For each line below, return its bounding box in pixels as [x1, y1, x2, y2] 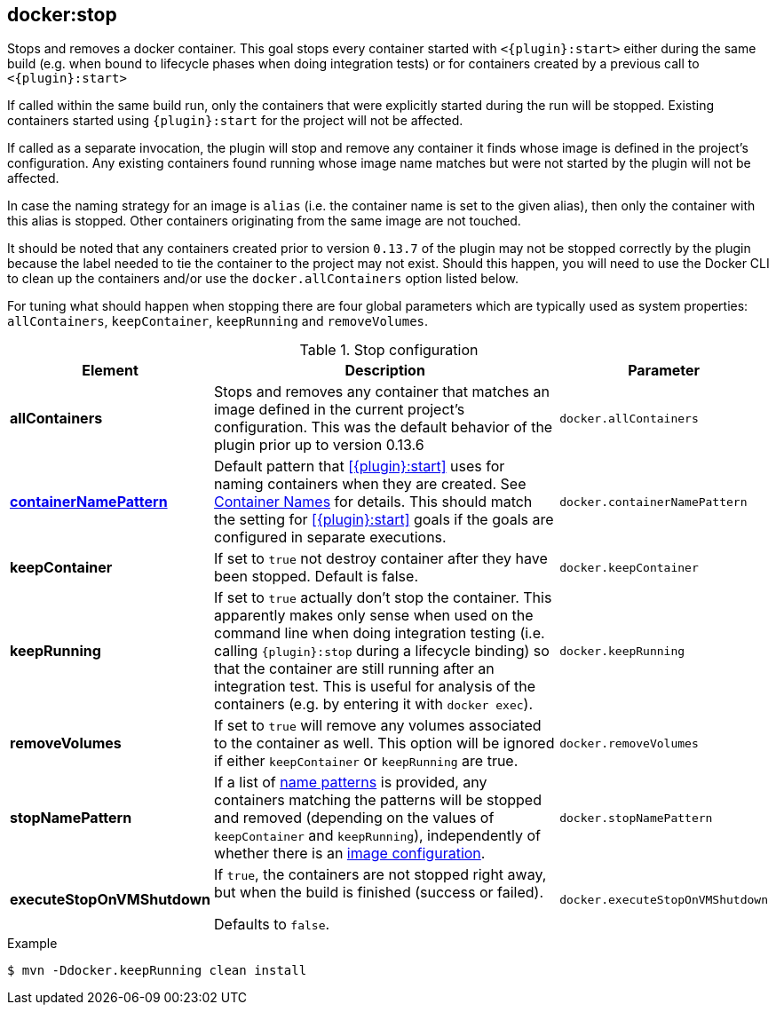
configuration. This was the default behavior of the [214, 418, 553, 437]
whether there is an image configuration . [214, 844, 486, 863]
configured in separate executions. [214, 528, 447, 547]
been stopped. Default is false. [214, 567, 418, 586]
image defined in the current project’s [214, 400, 465, 419]
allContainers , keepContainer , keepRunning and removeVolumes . [7, 313, 429, 329]
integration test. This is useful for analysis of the [214, 677, 536, 696]
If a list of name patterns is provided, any [214, 773, 487, 792]
